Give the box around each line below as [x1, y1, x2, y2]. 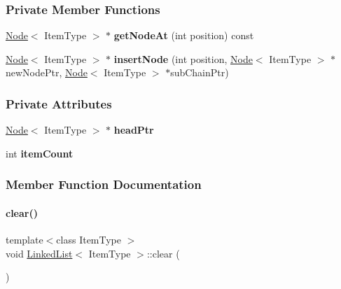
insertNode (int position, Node [113, 51, 253, 66]
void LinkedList [6, 246, 73, 260]
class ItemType [56, 232, 122, 247]
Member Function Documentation [6, 176, 202, 193]
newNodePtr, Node [6, 65, 88, 80]
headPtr [113, 122, 154, 137]
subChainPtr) [170, 65, 229, 80]
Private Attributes [6, 94, 112, 112]
